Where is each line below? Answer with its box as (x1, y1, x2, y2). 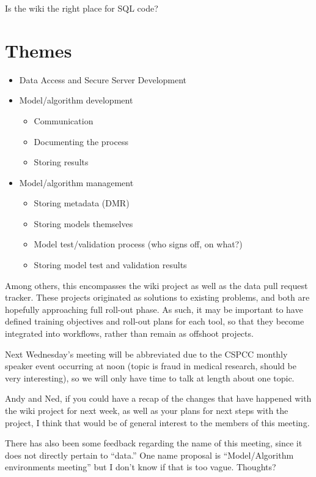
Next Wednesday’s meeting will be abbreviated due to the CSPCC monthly (5, 347, 288, 360)
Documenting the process (34, 135, 128, 148)
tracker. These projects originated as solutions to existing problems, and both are (5, 291, 310, 304)
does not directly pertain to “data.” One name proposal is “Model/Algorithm (5, 448, 294, 461)
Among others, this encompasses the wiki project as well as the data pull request (5, 279, 308, 291)
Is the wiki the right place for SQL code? (5, 2, 158, 14)
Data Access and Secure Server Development (19, 73, 187, 86)
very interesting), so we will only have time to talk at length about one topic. (5, 371, 295, 384)
